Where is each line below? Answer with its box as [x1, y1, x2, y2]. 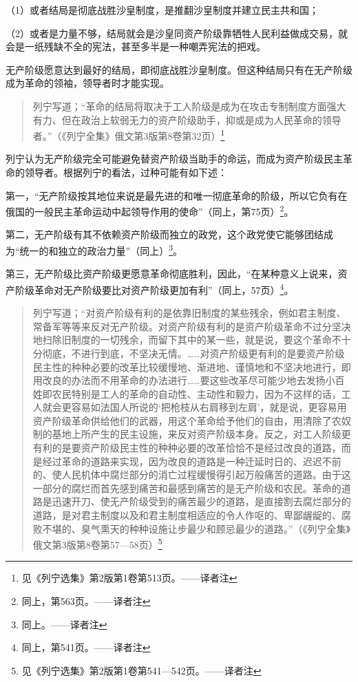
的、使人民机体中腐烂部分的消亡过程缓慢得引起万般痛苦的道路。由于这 [32, 467, 351, 482]
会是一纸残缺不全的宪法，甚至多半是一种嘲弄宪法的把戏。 [6, 39, 266, 54]
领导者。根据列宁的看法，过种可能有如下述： [24, 165, 227, 179]
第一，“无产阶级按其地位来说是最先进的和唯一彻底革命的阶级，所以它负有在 [6, 188, 348, 202]
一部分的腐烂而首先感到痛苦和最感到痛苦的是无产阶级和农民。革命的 [32, 480, 341, 495]
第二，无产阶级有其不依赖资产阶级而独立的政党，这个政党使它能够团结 [6, 227, 324, 242]
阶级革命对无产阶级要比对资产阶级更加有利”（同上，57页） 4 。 [14, 280, 294, 297]
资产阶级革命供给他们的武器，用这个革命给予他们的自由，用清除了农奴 [32, 413, 351, 427]
